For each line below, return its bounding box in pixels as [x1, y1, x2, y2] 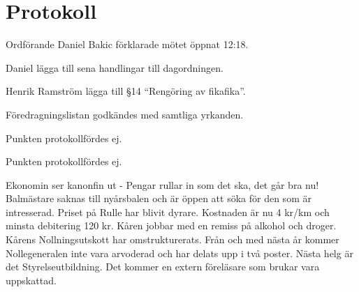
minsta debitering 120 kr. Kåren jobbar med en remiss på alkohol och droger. [6, 218, 337, 233]
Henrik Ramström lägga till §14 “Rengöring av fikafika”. [6, 84, 246, 98]
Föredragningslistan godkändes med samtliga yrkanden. [6, 107, 244, 121]
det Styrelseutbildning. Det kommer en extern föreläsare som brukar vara [6, 259, 320, 274]
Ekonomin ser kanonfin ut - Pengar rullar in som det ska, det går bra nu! [6, 177, 319, 192]
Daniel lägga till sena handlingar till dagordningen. [6, 60, 224, 75]
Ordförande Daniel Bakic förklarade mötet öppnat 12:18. [6, 37, 249, 52]
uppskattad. [6, 272, 57, 287]
